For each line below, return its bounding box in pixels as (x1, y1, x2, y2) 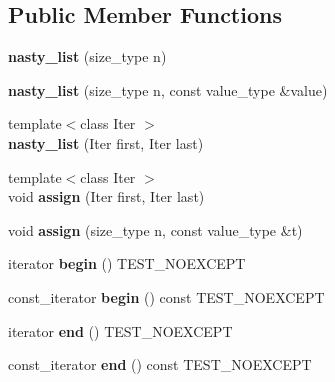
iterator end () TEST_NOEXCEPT (8, 320, 233, 341)
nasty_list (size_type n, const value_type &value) (8, 79, 328, 100)
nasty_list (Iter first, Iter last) (8, 132, 204, 153)
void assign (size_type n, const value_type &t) (8, 219, 303, 240)
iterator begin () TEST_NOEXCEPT (8, 253, 246, 274)
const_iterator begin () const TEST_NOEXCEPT (8, 286, 325, 307)
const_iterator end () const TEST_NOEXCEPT (8, 354, 312, 375)
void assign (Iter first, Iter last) (8, 186, 205, 207)
